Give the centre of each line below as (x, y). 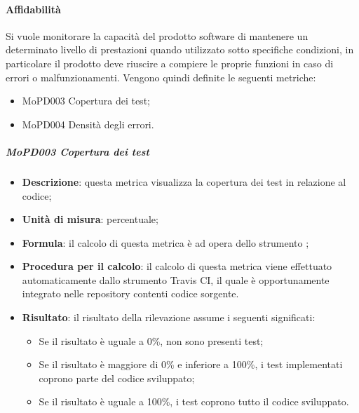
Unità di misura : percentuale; (90, 219)
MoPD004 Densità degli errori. (88, 124)
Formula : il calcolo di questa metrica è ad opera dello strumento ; (165, 242)
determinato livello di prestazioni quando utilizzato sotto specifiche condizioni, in (180, 49)
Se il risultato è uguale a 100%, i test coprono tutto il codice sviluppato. (194, 401)
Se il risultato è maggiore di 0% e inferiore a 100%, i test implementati (191, 364)
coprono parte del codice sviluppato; (117, 378)
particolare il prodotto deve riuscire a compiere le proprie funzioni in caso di (170, 63)
